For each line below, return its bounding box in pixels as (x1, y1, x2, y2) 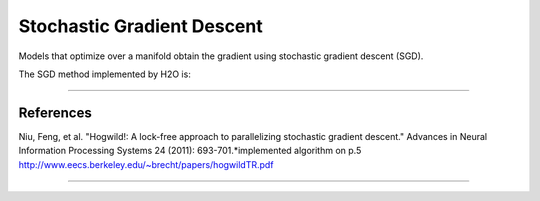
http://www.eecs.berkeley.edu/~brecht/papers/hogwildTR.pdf (18, 158, 274, 170)
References (18, 104, 92, 121)
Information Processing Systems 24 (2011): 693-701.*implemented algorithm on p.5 (18, 145, 362, 157)
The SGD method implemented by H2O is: (18, 68, 192, 80)
